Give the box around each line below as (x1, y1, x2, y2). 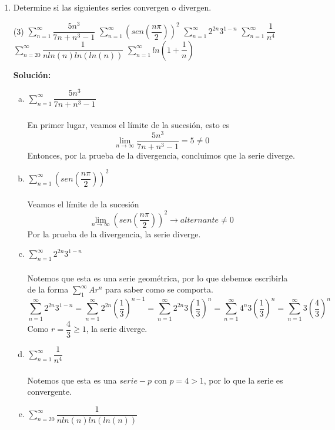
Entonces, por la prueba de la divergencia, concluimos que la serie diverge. (27, 149, 295, 161)
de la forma (27, 283, 69, 295)
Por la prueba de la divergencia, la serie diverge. (27, 227, 201, 240)
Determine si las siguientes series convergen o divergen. (13, 1, 212, 13)
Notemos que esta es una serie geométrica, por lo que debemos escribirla (27, 271, 288, 284)
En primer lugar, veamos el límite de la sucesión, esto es (27, 119, 230, 131)
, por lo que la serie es (203, 374, 283, 386)
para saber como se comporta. (105, 283, 213, 295)
